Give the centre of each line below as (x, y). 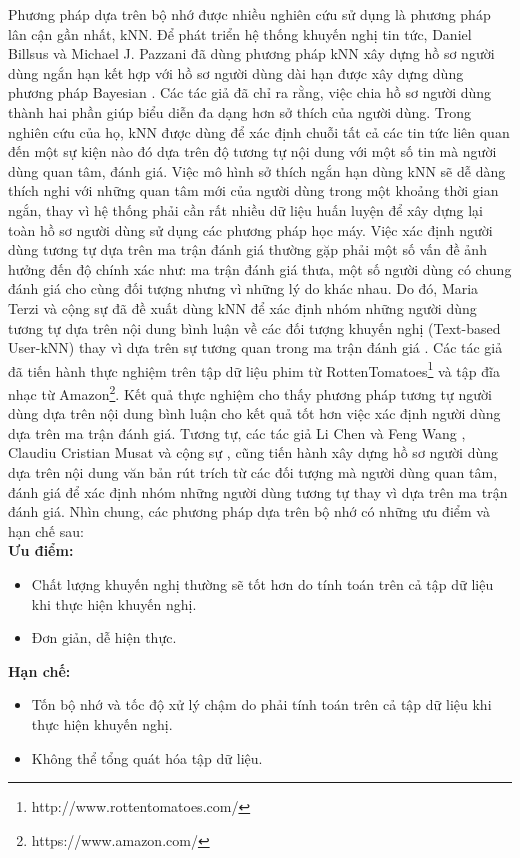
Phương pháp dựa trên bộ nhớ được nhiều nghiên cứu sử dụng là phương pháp (249, 14)
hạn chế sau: (46, 530)
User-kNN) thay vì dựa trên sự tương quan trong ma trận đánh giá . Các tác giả (255, 347)
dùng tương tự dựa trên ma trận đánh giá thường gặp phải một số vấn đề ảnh (247, 249)
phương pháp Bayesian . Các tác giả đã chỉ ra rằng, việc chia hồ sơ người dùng (250, 92)
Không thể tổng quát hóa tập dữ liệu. (147, 757)
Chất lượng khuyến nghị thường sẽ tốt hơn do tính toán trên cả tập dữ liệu (262, 583)
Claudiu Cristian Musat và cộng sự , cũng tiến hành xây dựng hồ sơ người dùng (253, 452)
